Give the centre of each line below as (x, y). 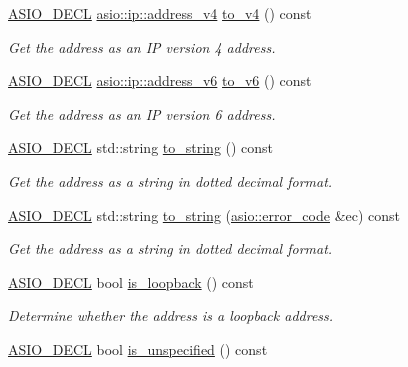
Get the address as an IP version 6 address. (142, 113)
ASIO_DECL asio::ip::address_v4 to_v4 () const (160, 13)
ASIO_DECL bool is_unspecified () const (138, 348)
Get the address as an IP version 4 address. (142, 46)
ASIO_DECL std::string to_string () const (141, 147)
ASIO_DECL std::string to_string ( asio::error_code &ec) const (204, 214)
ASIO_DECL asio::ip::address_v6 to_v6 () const (160, 80)
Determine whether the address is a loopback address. (171, 315)
